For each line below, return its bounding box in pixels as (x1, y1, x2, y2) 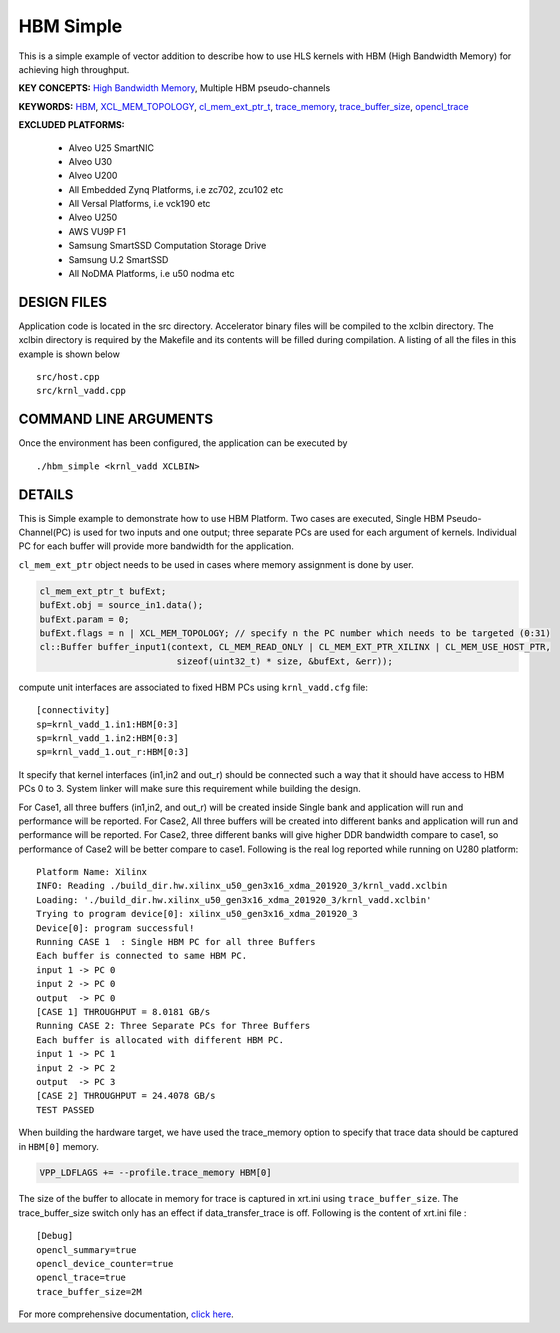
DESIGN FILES (18, 293, 107, 310)
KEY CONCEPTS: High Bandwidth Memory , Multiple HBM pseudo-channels (18, 82, 331, 94)
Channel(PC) (18, 526, 72, 539)
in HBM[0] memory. (18, 1140, 99, 1152)
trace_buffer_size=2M (36, 1286, 142, 1297)
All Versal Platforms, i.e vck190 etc (68, 198, 211, 210)
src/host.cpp (36, 371, 100, 383)
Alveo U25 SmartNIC (68, 141, 155, 154)
